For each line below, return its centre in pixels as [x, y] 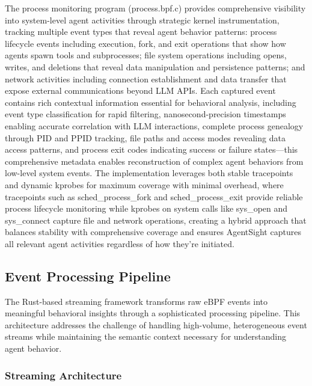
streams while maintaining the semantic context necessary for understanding [146, 336]
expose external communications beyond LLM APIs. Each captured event [140, 90]
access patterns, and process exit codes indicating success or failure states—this [151, 149]
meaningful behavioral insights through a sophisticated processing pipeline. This [153, 313]
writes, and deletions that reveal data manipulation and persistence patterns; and [155, 66]
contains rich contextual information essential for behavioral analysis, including [151, 102]
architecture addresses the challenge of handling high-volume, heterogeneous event [156, 324]
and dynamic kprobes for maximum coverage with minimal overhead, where [144, 184]
